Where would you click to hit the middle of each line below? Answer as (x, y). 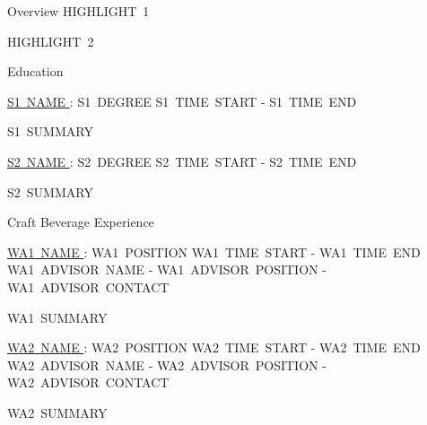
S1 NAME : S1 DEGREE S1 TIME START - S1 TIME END (182, 101)
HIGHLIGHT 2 (51, 41)
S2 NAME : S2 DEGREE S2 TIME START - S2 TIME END (182, 161)
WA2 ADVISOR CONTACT (88, 382)
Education (35, 71)
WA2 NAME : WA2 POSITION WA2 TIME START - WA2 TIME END (214, 347)
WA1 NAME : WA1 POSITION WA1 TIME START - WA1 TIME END (214, 252)
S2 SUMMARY (50, 191)
